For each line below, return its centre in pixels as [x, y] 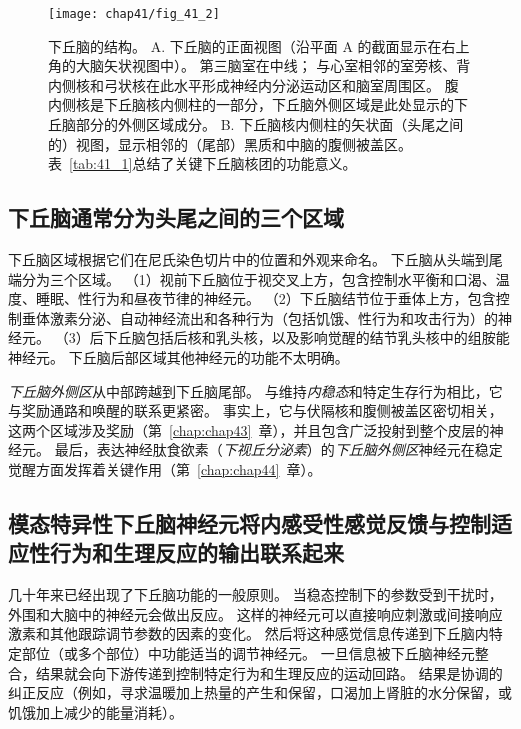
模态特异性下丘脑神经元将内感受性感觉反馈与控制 [249, 522]
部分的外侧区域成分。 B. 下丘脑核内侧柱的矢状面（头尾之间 [269, 124]
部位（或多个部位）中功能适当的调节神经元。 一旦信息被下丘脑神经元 [248, 652]
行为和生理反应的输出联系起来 [196, 552]
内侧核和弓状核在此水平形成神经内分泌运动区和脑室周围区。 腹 [253, 84]
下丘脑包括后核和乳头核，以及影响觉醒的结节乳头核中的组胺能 [306, 337]
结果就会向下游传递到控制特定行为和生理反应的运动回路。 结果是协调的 [269, 672]
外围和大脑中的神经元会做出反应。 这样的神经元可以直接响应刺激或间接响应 [255, 613]
